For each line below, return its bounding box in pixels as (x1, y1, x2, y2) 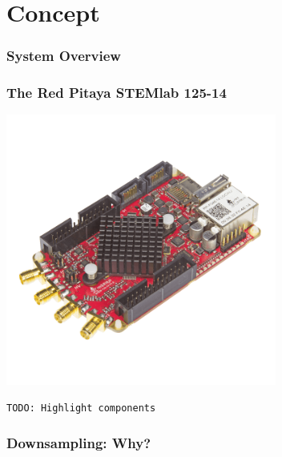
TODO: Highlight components (6, 402, 156, 415)
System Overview (6, 46, 121, 66)
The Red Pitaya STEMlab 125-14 (6, 83, 227, 103)
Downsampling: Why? (6, 432, 151, 452)
